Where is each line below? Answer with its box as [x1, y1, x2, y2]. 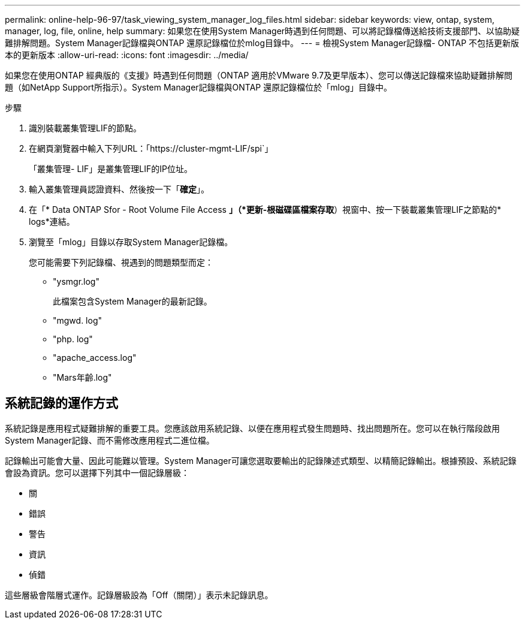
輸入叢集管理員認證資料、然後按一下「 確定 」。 [29, 184, 209, 194]
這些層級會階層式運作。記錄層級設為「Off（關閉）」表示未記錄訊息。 [5, 589, 273, 600]
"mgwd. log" [53, 315, 102, 325]
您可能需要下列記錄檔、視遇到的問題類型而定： [29, 257, 213, 267]
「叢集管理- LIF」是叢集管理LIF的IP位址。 [29, 164, 192, 174]
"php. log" [53, 334, 93, 344]
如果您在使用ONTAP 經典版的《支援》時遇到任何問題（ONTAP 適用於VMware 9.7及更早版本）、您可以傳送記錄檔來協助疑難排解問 [5, 70, 513, 80]
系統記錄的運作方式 [5, 396, 118, 411]
